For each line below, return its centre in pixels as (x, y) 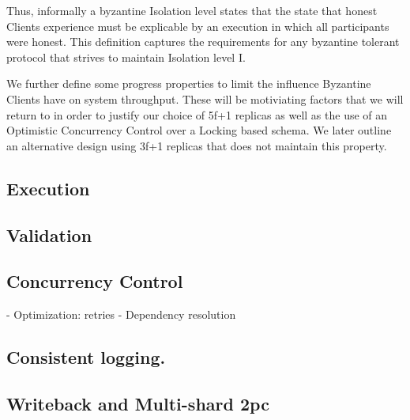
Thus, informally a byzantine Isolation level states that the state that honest (192, 10)
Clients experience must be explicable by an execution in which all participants (198, 26)
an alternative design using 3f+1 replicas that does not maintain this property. (197, 145)
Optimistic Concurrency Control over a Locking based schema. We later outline (199, 130)
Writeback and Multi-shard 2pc (138, 403)
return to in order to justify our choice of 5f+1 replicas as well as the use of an (197, 114)
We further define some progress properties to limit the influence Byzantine (189, 83)
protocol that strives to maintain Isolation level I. (126, 57)
